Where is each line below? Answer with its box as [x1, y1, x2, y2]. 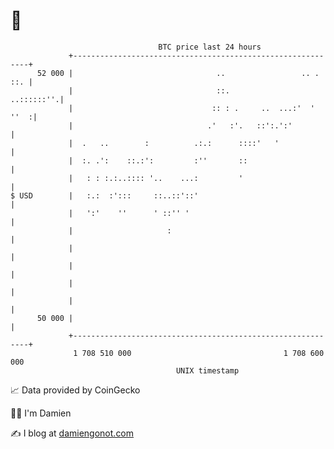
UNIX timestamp [175, 365, 240, 376]
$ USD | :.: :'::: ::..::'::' [10, 190, 199, 201]
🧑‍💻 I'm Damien [10, 407, 72, 419]
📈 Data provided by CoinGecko [10, 384, 141, 396]
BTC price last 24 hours [158, 42, 262, 52]
